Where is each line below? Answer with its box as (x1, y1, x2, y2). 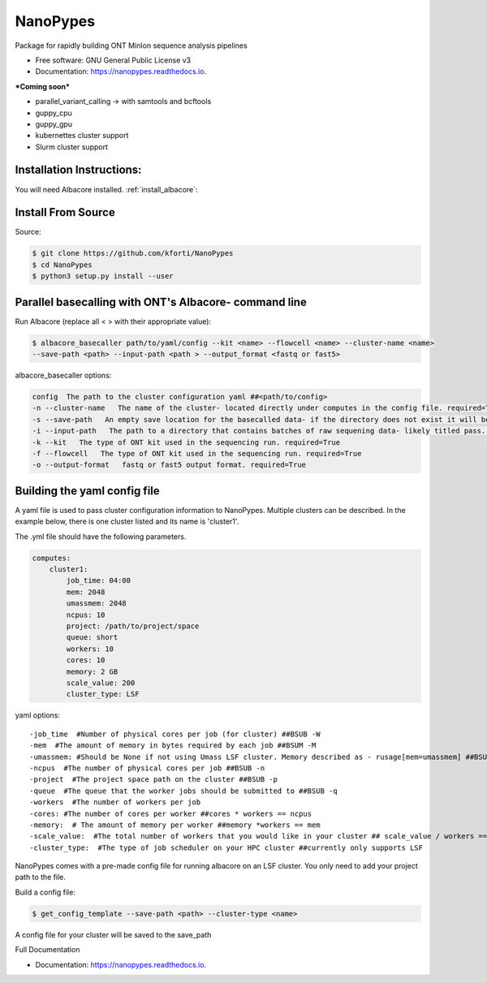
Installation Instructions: (15, 163, 142, 177)
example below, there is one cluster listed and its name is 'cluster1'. (15, 516, 239, 527)
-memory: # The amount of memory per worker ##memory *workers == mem (29, 820, 321, 830)
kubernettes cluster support (35, 131, 129, 140)
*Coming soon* (15, 81, 71, 91)
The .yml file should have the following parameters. (15, 532, 187, 541)
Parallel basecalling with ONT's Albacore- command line (15, 295, 308, 308)
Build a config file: (15, 887, 76, 897)
